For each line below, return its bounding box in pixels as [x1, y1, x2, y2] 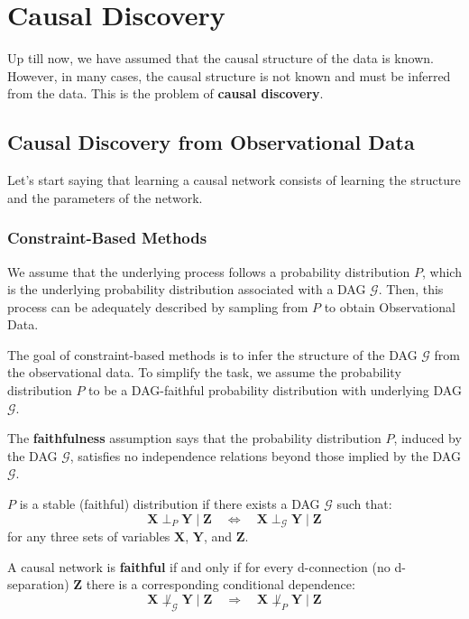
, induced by [393, 429, 462, 448]
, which [422, 262, 462, 281]
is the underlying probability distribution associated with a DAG [7, 280, 366, 299]
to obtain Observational [324, 297, 455, 316]
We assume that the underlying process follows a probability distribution [7, 262, 410, 281]
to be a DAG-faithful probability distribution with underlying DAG [88, 381, 462, 400]
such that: [336, 494, 392, 513]
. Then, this [378, 280, 444, 299]
